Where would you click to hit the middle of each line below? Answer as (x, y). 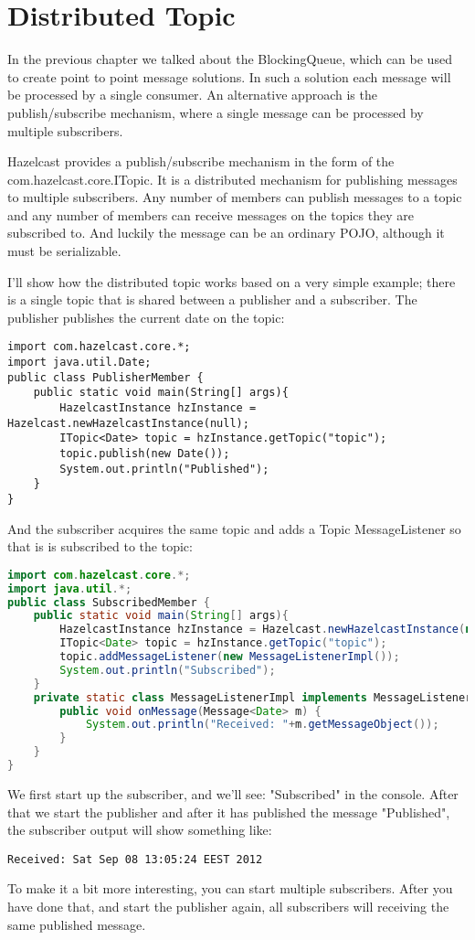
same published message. (77, 924)
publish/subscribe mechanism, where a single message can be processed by (216, 112)
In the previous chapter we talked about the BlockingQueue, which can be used (230, 59)
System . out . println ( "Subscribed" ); (168, 670)
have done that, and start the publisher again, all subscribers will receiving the (228, 906)
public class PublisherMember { (106, 377)
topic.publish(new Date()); (145, 454)
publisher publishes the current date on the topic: (146, 317)
